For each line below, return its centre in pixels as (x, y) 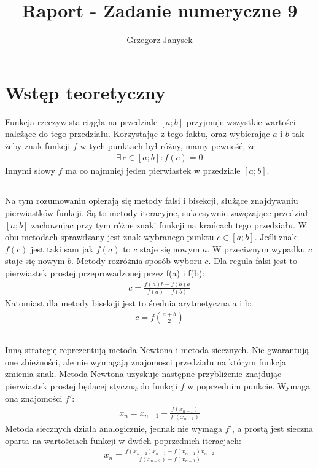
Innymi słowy (30, 170)
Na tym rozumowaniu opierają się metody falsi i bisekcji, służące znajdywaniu (152, 201)
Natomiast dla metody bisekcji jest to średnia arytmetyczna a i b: (129, 303)
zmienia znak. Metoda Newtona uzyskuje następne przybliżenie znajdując (143, 374)
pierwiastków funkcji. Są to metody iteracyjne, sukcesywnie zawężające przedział (157, 213)
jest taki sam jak (62, 248)
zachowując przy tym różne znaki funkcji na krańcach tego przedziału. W (169, 224)
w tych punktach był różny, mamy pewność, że (168, 145)
